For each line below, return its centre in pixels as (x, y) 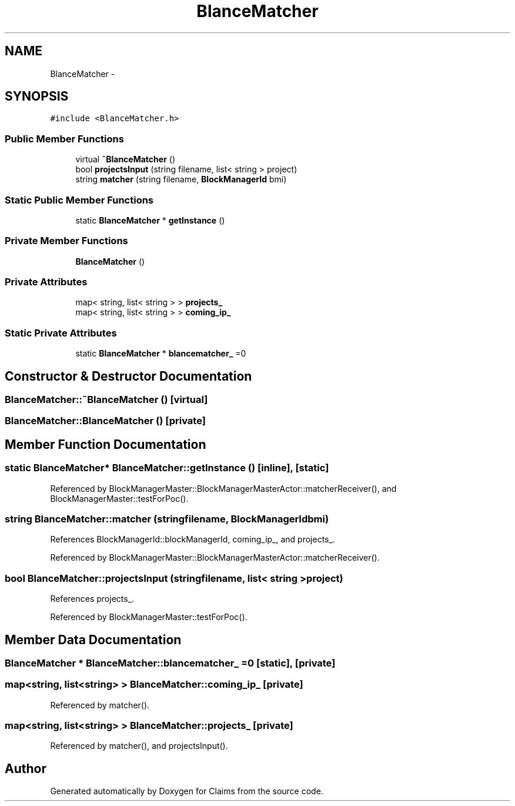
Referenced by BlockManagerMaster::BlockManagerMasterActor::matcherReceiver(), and (223, 488)
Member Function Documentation (106, 444)
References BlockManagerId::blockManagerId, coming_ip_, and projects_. (193, 539)
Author (26, 768)
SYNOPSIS (37, 96)
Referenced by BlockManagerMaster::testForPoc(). (149, 617)
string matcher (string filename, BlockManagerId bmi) (181, 179)
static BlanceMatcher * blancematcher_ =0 (161, 354)
